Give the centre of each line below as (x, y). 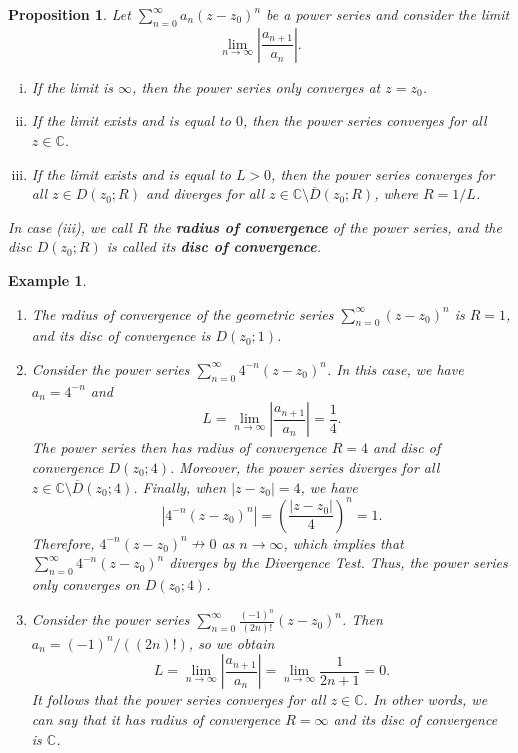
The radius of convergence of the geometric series (182, 313)
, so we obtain (231, 642)
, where (396, 193)
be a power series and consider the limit (388, 14)
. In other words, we (425, 699)
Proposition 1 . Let (69, 14)
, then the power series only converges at (256, 86)
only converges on (85, 584)
